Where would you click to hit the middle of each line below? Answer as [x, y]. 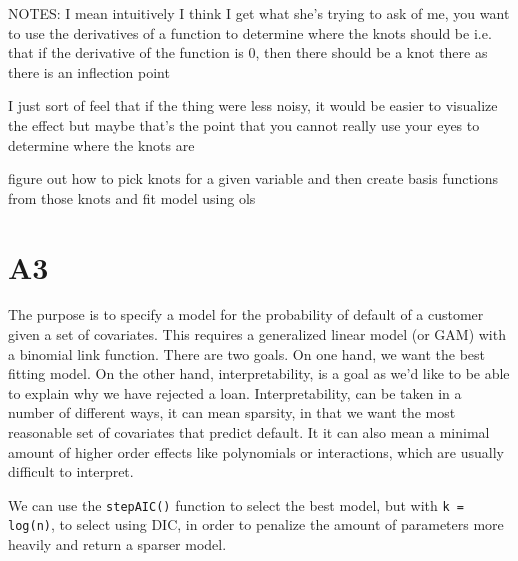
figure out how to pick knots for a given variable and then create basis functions [253, 178]
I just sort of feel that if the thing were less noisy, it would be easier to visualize [253, 105]
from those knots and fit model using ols [132, 197]
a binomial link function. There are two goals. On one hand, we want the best [247, 353]
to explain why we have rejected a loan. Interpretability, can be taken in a [235, 392]
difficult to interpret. [71, 471]
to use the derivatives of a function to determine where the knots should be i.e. [250, 32]
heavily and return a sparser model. [117, 544]
